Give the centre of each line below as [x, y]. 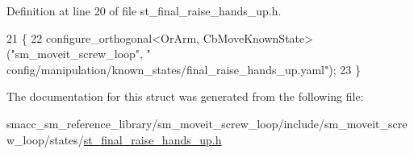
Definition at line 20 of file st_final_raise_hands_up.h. [144, 10]
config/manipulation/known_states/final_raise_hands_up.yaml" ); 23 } [184, 69]
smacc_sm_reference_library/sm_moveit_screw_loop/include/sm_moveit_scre [207, 123]
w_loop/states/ [45, 139]
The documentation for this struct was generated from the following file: [185, 96]
